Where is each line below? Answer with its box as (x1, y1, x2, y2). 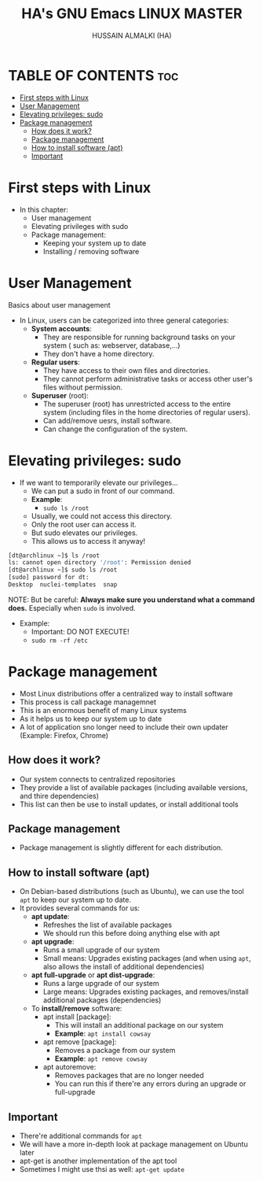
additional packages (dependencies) (42, 995, 162, 1005)
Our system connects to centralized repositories (19, 774, 176, 784)
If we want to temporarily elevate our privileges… (19, 478, 178, 487)
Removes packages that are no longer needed (54, 1071, 204, 1080)
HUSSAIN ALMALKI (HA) (92, 31, 172, 40)
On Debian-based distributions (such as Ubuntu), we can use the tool (19, 887, 245, 896)
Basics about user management (8, 300, 111, 309)
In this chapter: (19, 205, 68, 214)
